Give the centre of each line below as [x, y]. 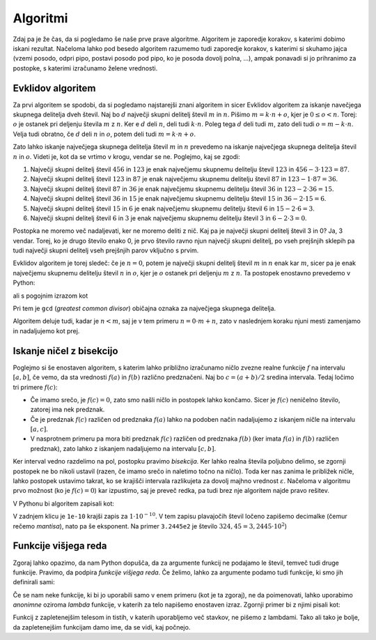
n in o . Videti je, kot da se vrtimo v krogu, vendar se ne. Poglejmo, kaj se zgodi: [126, 156]
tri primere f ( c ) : [35, 387]
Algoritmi [40, 18]
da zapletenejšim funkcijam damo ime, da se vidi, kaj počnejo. [102, 627]
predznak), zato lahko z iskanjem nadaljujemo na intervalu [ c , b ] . [123, 448]
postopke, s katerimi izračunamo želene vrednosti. [85, 68]
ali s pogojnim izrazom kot [50, 296]
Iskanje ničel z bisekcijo [65, 351]
